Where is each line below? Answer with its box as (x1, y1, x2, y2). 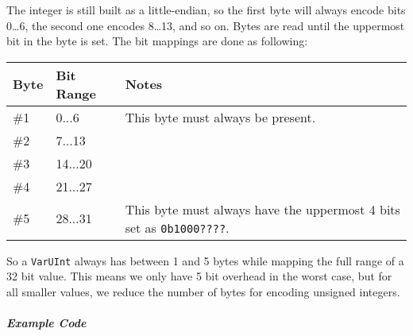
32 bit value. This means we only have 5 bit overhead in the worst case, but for (6, 268, 392, 284)
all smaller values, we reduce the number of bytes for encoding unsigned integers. (6, 284, 400, 300)
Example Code (6, 315, 87, 331)
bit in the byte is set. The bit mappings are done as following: (6, 33, 308, 49)
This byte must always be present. (125, 107, 316, 126)
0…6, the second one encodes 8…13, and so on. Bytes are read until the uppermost (6, 17, 405, 33)
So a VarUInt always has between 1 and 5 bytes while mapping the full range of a (6, 252, 404, 268)
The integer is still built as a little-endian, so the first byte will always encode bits (6, 2, 406, 17)
